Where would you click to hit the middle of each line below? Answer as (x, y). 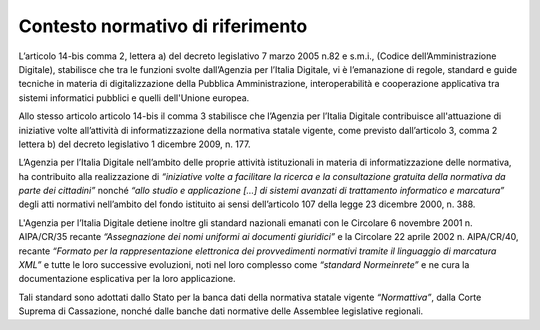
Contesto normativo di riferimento (163, 26)
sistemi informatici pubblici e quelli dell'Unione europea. (134, 97)
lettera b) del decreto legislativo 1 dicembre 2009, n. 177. (134, 144)
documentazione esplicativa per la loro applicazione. (127, 279)
